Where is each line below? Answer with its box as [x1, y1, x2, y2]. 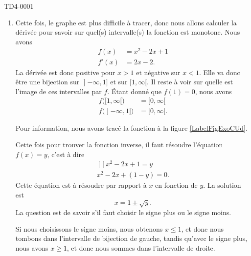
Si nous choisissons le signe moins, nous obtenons [15, 223, 163, 234]
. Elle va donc [199, 67, 240, 77]
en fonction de [155, 180, 198, 190]
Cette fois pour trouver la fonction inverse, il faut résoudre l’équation [15, 139, 223, 149]
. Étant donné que [107, 86, 161, 96]
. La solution [203, 180, 241, 190]
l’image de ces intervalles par [15, 86, 102, 96]
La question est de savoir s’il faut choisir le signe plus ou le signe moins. [15, 207, 231, 217]
